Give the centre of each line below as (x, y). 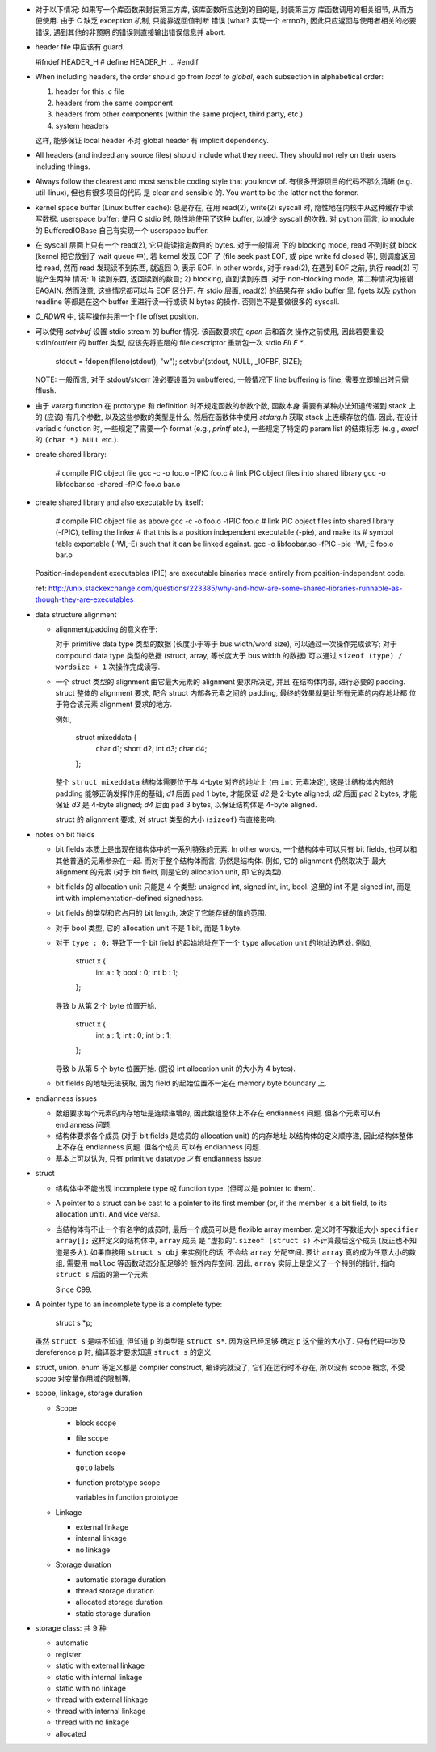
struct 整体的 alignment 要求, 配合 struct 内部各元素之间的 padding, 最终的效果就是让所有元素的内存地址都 (231, 692)
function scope (101, 1453)
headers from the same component (114, 103)
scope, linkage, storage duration (89, 1393)
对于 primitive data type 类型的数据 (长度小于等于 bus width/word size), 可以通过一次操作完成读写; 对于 (226, 644)
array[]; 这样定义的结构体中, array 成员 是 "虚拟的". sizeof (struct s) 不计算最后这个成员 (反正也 (229, 1241)
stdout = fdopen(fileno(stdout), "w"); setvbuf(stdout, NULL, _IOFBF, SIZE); (179, 361)
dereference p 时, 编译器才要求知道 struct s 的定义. (124, 1352)
